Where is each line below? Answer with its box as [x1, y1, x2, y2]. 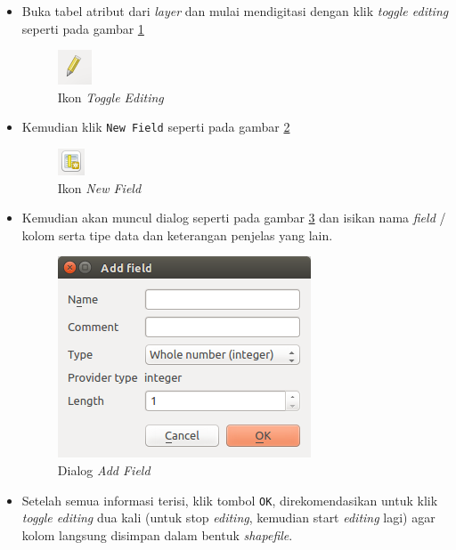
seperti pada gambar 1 [21, 19, 144, 37]
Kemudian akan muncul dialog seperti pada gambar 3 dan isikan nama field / [21, 208, 446, 227]
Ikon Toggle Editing [57, 87, 164, 106]
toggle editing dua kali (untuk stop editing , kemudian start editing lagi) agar [21, 508, 436, 527]
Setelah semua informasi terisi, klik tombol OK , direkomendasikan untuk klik [21, 490, 438, 509]
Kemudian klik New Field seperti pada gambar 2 [21, 117, 290, 136]
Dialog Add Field [57, 461, 151, 479]
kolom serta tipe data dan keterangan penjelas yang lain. [21, 225, 333, 244]
